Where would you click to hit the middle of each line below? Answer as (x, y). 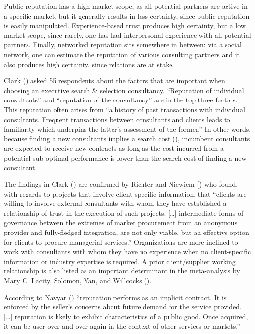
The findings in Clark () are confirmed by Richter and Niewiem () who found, (121, 184)
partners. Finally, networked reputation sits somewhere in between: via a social (123, 45)
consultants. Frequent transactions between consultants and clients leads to (117, 119)
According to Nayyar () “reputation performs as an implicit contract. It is (115, 297)
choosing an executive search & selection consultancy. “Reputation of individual (124, 90)
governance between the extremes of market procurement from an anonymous (121, 222)
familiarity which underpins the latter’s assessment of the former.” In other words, (127, 129)
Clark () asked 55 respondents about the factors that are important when (114, 81)
